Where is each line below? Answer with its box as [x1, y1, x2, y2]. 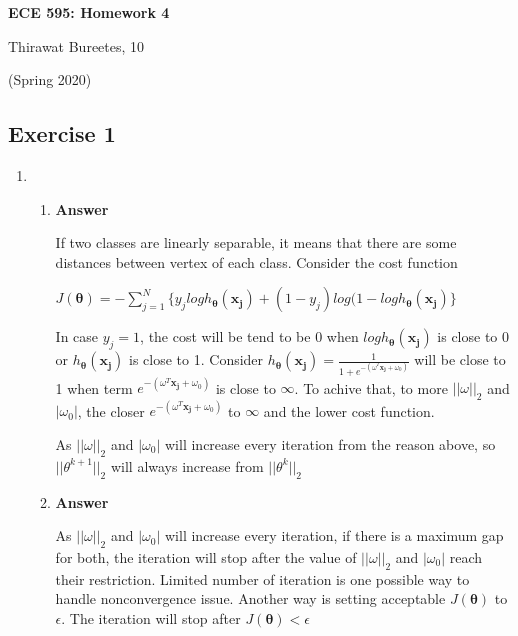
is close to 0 [437, 326, 509, 347]
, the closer [77, 400, 145, 421]
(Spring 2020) [8, 69, 92, 90]
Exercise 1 [8, 118, 116, 149]
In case [55, 326, 99, 347]
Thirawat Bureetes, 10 [8, 35, 145, 56]
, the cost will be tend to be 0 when [140, 326, 359, 347]
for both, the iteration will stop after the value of [55, 546, 357, 567]
